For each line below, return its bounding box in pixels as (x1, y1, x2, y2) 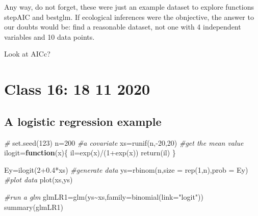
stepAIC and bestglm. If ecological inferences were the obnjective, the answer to (4, 11, 254, 22)
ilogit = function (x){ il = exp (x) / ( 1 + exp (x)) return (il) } (4, 147, 176, 158)
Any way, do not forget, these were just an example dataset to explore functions (4, 2, 254, 12)
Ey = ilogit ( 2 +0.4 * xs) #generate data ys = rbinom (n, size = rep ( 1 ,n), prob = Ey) (4, 164, 248, 175)
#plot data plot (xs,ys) (4, 174, 73, 185)
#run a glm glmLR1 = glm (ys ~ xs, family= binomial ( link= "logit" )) (4, 191, 203, 202)
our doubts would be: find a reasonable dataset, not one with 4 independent (4, 21, 241, 32)
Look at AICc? (4, 48, 50, 59)
